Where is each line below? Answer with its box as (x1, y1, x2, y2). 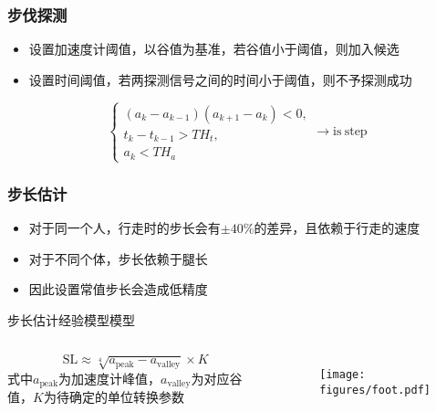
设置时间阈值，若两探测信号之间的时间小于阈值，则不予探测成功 (28, 69, 412, 89)
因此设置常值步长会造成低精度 (28, 280, 208, 299)
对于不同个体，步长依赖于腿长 (28, 248, 208, 268)
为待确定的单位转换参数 (43, 387, 184, 407)
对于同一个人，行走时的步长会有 (28, 218, 221, 238)
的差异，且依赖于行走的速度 (254, 218, 420, 238)
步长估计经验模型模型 (7, 310, 135, 329)
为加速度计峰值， (58, 368, 161, 387)
